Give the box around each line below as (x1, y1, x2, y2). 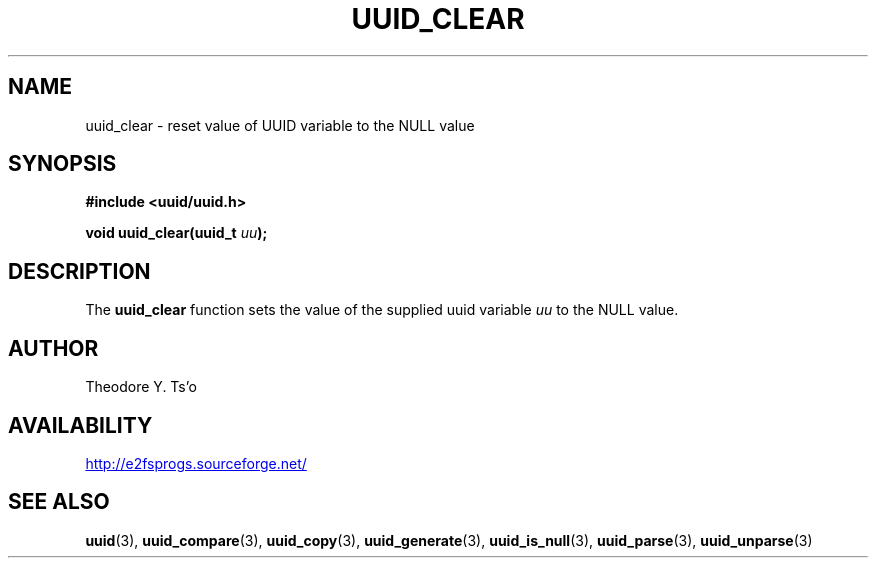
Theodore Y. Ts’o (85, 378, 197, 396)
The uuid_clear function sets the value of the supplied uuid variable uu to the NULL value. (85, 301, 679, 319)
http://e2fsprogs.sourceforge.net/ (85, 454, 307, 472)
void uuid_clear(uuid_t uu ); (85, 224, 268, 242)
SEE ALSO (8, 489, 110, 515)
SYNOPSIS (8, 151, 117, 177)
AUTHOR (8, 335, 99, 361)
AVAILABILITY (8, 412, 153, 438)
